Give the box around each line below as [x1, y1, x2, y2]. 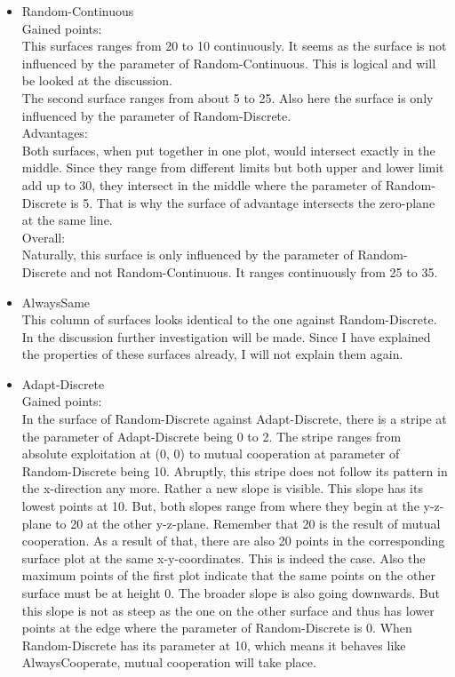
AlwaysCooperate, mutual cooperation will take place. [21, 653, 316, 672]
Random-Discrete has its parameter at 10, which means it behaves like [21, 635, 406, 654]
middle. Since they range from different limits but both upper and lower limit [21, 158, 444, 177]
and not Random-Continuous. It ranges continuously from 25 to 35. [70, 262, 438, 281]
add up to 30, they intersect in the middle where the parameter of [21, 175, 382, 194]
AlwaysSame [21, 292, 91, 311]
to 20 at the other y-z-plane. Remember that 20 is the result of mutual [55, 514, 441, 532]
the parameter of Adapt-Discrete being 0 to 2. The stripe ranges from [21, 426, 402, 445]
